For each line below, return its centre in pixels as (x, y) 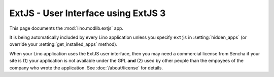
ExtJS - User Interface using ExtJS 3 (88, 13)
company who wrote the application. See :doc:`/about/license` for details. (86, 67)
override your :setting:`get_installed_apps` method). (63, 44)
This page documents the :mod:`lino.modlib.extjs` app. (66, 28)
